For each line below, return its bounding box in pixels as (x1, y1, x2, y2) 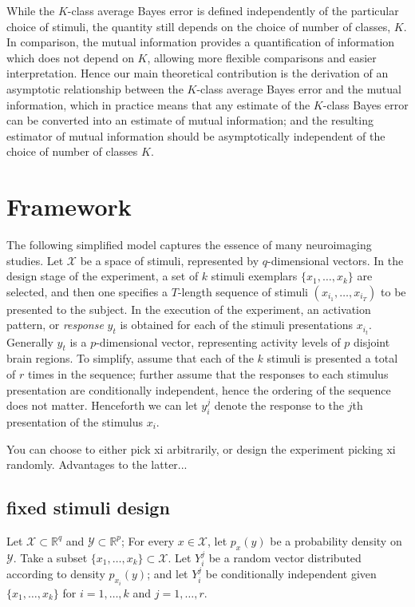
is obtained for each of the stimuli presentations (120, 316, 354, 333)
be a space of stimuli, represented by (80, 252, 259, 268)
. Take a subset (13, 549, 88, 565)
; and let (147, 565, 188, 582)
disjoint (353, 333, 390, 350)
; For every (121, 532, 175, 549)
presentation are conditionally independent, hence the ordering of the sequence (6, 381, 391, 398)
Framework (6, 190, 132, 223)
